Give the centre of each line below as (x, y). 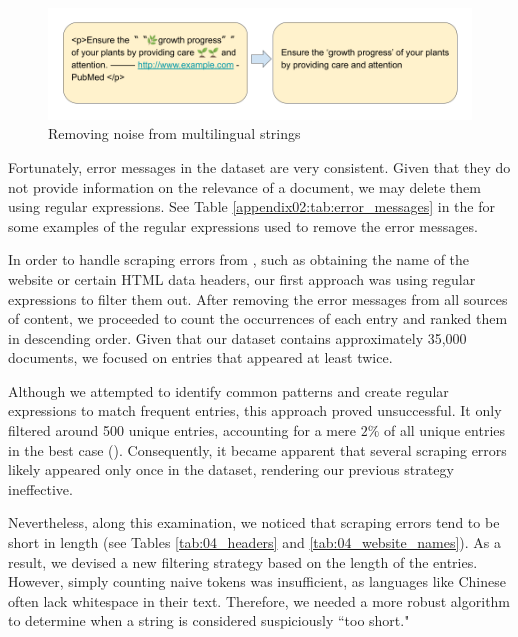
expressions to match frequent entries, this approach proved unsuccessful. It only (255, 410)
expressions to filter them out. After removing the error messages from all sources (258, 298)
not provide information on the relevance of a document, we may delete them (244, 186)
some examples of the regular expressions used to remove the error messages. (243, 225)
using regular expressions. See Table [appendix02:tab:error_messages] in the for (251, 206)
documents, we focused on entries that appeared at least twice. (200, 357)
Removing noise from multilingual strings (174, 133)
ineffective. (40, 488)
